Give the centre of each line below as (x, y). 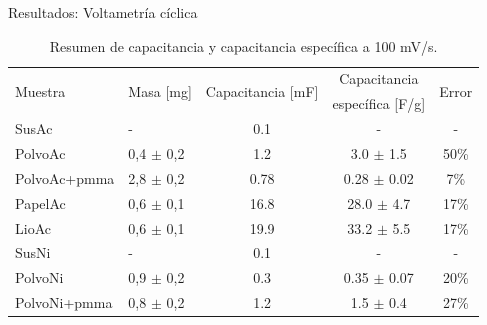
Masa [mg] (160, 90)
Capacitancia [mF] (262, 90)
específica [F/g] (379, 103)
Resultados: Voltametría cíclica (103, 12)
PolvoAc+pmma (65, 177)
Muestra (40, 90)
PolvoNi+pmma (64, 302)
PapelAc (40, 202)
